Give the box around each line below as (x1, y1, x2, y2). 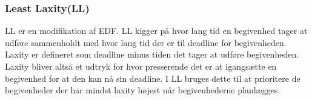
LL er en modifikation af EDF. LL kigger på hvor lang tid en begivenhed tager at (5, 24, 308, 37)
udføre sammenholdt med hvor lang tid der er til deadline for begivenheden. (5, 36, 287, 48)
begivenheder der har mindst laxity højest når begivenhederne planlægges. (5, 84, 280, 96)
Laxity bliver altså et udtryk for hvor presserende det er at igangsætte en (5, 60, 277, 72)
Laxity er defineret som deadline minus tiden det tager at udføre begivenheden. (5, 48, 299, 61)
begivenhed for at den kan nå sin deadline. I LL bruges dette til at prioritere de (5, 72, 300, 84)
